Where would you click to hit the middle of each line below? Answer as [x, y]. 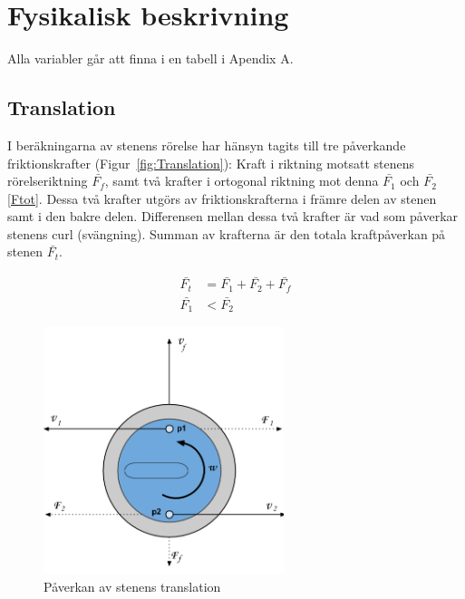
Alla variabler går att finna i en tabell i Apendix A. [150, 58]
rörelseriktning [48, 181]
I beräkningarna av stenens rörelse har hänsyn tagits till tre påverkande [207, 145]
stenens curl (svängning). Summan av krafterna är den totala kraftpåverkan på [227, 233]
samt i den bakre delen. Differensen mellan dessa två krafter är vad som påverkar [233, 216]
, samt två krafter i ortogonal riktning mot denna [242, 181]
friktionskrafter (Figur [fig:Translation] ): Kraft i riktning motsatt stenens [211, 163]
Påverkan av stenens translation [132, 586]
